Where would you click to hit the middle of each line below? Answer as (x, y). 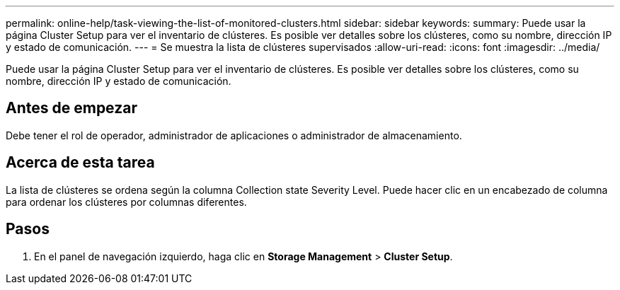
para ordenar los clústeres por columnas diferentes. (126, 202)
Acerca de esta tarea (80, 163)
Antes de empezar (71, 108)
